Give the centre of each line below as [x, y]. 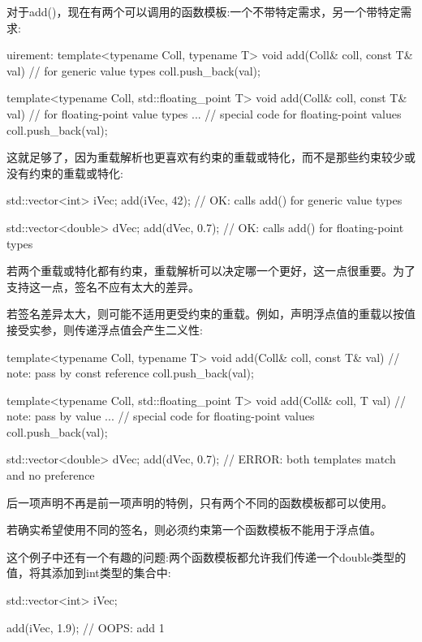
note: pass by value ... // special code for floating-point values [161, 416]
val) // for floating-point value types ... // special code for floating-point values [204, 113]
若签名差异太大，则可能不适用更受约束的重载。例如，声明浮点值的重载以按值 [211, 314]
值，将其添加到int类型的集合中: [89, 573]
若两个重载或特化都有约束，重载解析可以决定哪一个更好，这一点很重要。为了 [211, 271]
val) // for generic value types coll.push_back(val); [133, 70]
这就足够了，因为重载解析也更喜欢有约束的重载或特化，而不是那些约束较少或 [211, 157]
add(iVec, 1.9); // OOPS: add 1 [86, 627]
